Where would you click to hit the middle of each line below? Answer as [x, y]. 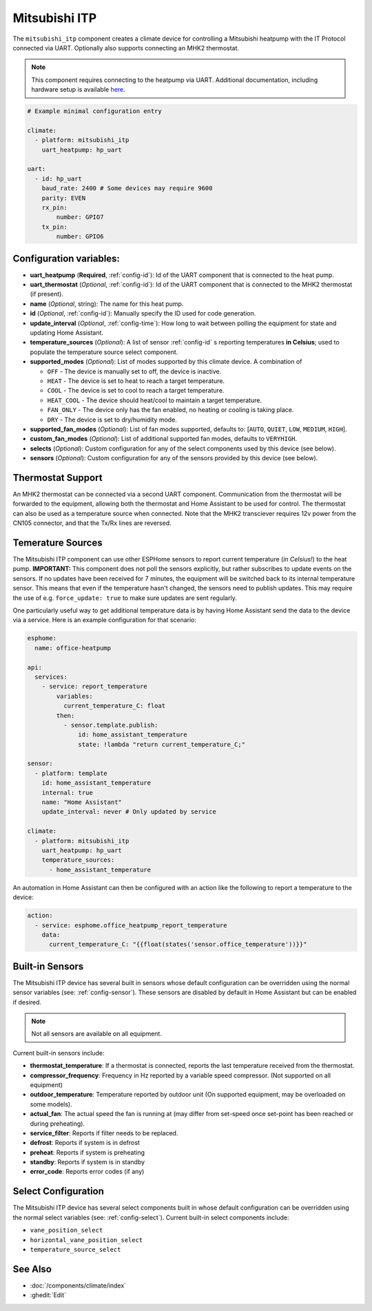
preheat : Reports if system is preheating [87, 1152]
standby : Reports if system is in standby [87, 1162]
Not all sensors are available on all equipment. [96, 1034]
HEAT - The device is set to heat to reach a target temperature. [136, 381]
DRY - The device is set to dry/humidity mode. [112, 420]
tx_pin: [55, 227]
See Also [32, 1269]
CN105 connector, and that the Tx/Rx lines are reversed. [92, 523]
